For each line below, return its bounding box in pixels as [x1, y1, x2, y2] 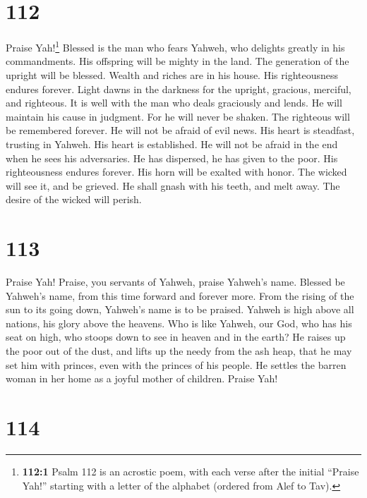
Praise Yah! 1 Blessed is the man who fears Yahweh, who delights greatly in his [6, 38, 345, 54]
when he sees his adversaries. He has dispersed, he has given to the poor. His [6, 150, 338, 165]
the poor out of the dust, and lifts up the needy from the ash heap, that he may [6, 344, 352, 358]
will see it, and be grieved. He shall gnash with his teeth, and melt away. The [6, 178, 340, 193]
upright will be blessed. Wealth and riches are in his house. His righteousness [6, 67, 339, 82]
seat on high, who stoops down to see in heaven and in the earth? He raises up [6, 329, 346, 344]
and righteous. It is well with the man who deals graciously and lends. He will [6, 95, 342, 110]
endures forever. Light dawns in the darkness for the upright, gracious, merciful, [6, 81, 351, 96]
